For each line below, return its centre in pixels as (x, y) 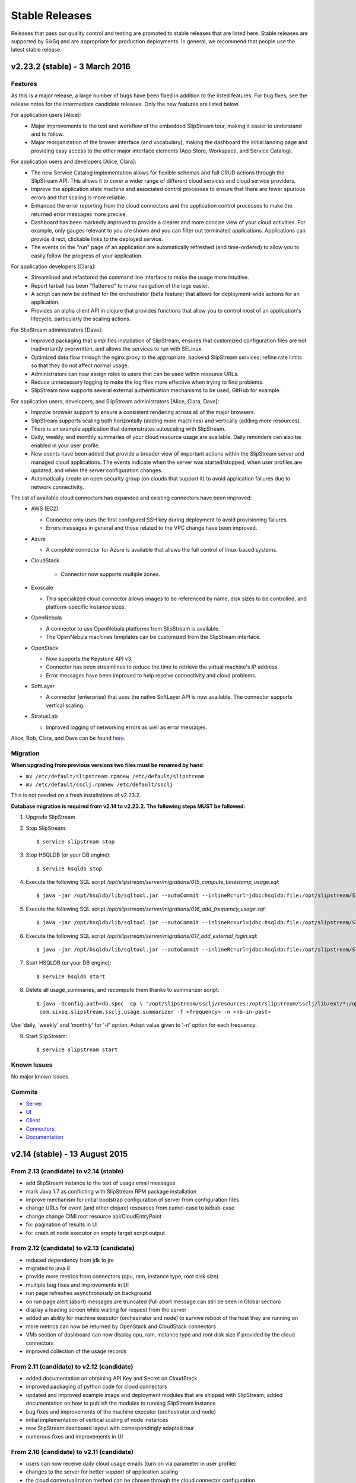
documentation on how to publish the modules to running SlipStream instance (121, 1404)
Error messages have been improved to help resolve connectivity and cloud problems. (151, 675)
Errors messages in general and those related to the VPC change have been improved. (152, 528)
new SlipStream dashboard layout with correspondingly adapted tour (110, 1428)
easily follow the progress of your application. (87, 256)
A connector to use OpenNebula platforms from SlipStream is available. (133, 628)
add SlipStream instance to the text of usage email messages (101, 1183)
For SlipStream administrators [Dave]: (57, 330)
